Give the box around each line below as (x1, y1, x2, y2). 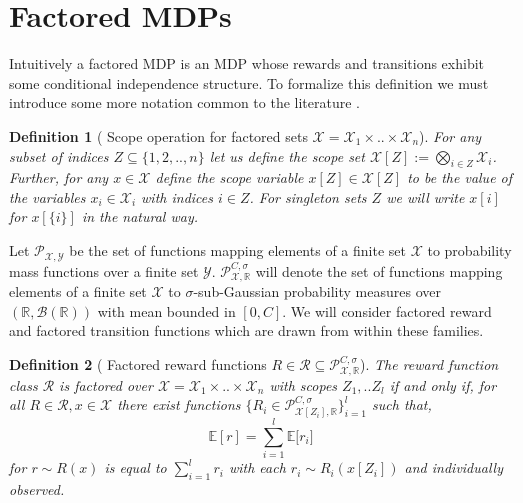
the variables (9, 186, 86, 207)
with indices (141, 186, 213, 207)
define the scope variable (155, 167, 304, 188)
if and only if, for (389, 374, 497, 395)
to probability (427, 240, 512, 261)
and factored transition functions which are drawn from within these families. (9, 320, 484, 341)
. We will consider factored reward (282, 300, 492, 321)
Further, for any (9, 167, 109, 188)
